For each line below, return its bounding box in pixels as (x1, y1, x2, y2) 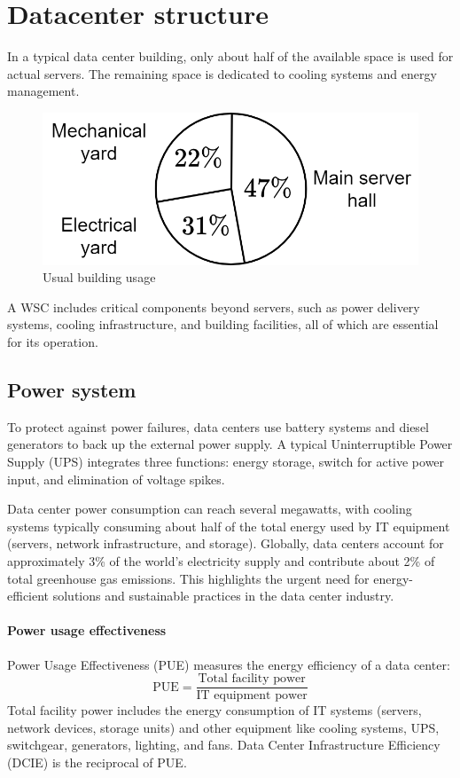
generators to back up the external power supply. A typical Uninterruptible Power (7, 435, 453, 453)
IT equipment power (196, 689, 308, 703)
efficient (7, 586, 50, 605)
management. (7, 82, 80, 100)
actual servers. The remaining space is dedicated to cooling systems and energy (7, 64, 437, 83)
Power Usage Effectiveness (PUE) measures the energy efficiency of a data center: (7, 655, 450, 673)
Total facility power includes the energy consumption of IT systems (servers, (7, 701, 422, 719)
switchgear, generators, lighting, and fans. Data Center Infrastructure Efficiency (7, 735, 441, 754)
